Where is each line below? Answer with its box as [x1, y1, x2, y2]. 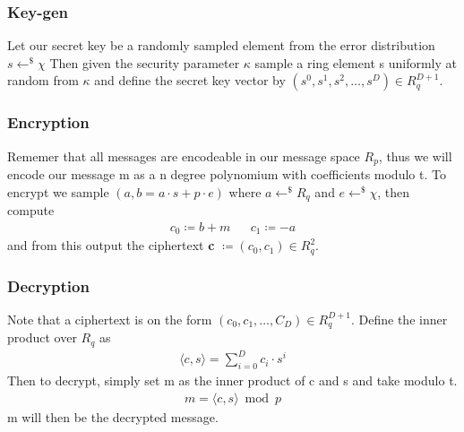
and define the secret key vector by [94, 71, 286, 90]
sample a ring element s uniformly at [254, 53, 457, 72]
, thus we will [378, 146, 452, 165]
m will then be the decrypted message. [7, 407, 219, 426]
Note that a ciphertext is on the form [7, 309, 212, 328]
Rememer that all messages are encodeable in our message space [7, 146, 360, 165]
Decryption [7, 274, 90, 297]
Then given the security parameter [49, 53, 240, 72]
